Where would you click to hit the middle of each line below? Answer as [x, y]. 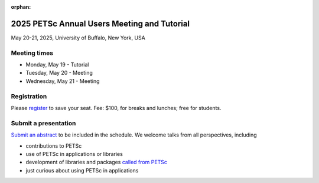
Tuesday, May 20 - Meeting [59, 73]
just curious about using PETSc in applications [82, 170]
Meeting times [32, 53]
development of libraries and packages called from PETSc [97, 162]
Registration [29, 96]
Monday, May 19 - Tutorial [57, 65]
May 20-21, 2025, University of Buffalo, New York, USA [78, 38]
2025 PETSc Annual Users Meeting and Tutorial [100, 24]
